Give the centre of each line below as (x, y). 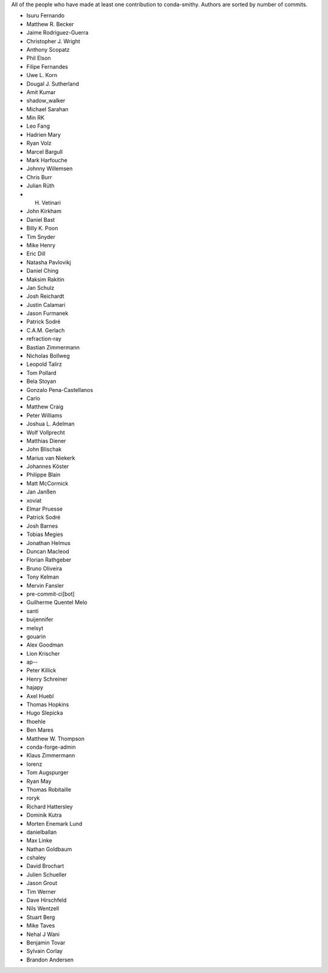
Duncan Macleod (48, 551)
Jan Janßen (41, 492)
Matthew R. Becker (50, 24)
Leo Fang (38, 126)
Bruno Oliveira (44, 568)
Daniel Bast (41, 219)
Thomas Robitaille (49, 789)
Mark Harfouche (47, 160)
